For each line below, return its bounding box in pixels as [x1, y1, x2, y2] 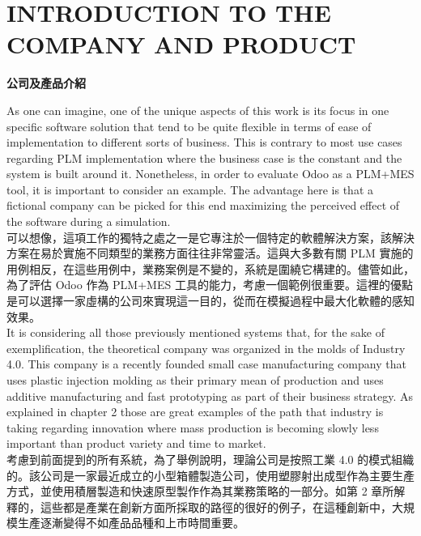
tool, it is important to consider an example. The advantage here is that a [6, 181, 373, 198]
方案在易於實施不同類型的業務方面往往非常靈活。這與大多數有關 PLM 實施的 [6, 245, 414, 262]
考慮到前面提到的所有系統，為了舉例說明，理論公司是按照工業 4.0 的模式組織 [6, 450, 415, 467]
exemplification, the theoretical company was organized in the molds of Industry [6, 339, 406, 356]
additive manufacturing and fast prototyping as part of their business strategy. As [6, 387, 414, 404]
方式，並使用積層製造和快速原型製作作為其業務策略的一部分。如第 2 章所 [6, 483, 394, 500]
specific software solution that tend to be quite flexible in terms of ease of [6, 117, 372, 134]
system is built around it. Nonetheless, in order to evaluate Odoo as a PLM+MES [6, 165, 415, 182]
